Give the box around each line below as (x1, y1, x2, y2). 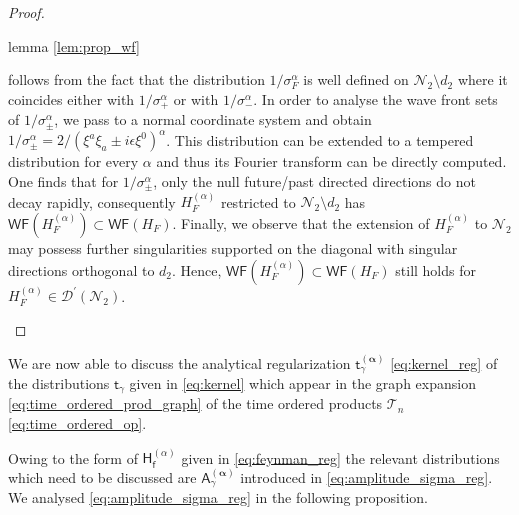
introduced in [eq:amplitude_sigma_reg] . (240, 467, 493, 488)
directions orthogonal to (8, 259, 155, 280)
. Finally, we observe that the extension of (172, 212, 430, 233)
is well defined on (303, 69, 409, 90)
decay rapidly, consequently (8, 191, 176, 212)
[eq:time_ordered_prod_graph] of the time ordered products (8, 393, 383, 414)
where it (457, 69, 508, 90)
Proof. (8, 2, 45, 22)
